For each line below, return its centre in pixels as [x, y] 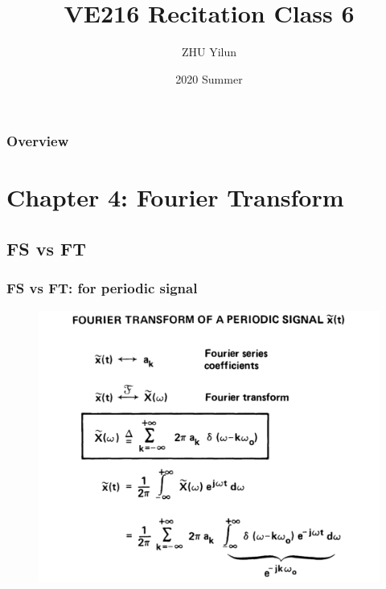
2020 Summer [209, 78]
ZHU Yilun [209, 52]
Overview [38, 141]
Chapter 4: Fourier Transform [175, 197]
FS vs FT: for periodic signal [102, 288]
